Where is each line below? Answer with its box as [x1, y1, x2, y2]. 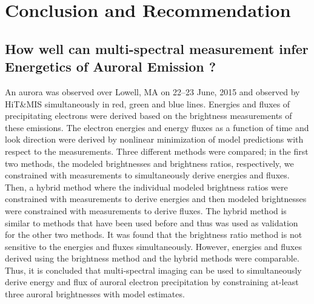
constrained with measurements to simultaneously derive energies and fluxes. [5, 169, 290, 181]
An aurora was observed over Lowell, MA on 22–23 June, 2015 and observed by [5, 85, 300, 98]
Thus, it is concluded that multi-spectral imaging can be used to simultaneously [5, 263, 302, 276]
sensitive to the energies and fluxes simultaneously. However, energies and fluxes [5, 240, 302, 252]
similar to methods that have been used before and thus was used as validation [5, 216, 298, 229]
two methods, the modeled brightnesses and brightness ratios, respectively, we [5, 157, 294, 169]
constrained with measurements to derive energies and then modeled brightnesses [5, 192, 307, 205]
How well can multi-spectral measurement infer [5, 39, 309, 58]
